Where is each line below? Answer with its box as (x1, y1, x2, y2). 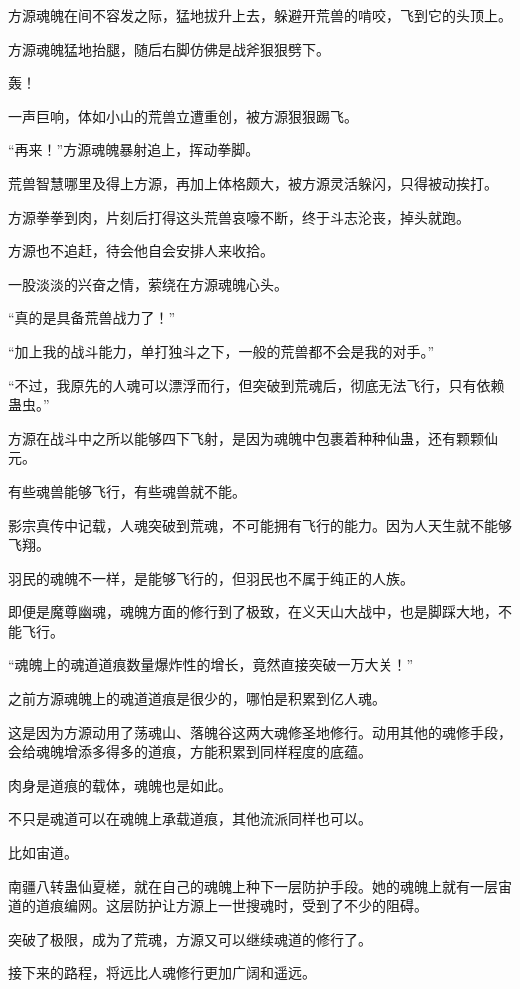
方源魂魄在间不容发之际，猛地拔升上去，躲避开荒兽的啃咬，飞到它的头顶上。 (8, 5, 512, 25)
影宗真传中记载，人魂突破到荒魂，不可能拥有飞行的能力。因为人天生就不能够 (8, 514, 512, 535)
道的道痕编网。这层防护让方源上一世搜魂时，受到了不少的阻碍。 (8, 895, 428, 916)
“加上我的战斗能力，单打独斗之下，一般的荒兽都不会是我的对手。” (8, 340, 435, 361)
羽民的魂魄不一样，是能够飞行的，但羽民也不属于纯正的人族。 (8, 567, 414, 588)
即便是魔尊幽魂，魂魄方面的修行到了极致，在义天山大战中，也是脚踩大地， (8, 601, 498, 622)
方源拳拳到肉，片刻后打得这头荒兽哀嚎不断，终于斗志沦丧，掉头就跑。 (8, 206, 470, 227)
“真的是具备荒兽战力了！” (8, 307, 176, 328)
